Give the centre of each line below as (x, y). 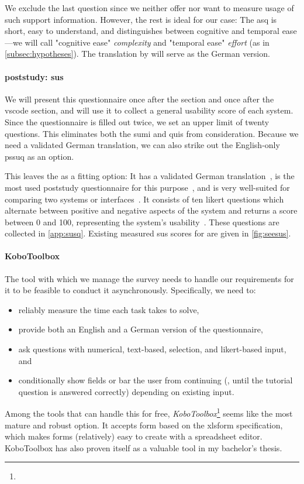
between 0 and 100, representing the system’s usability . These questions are (142, 222)
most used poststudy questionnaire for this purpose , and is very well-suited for (147, 187)
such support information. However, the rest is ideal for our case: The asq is (141, 19)
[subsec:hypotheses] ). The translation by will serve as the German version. (137, 54)
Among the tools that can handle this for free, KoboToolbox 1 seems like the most (149, 413)
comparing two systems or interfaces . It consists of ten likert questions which (144, 199)
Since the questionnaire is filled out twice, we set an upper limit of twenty (137, 121)
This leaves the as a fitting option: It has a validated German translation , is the (150, 176)
